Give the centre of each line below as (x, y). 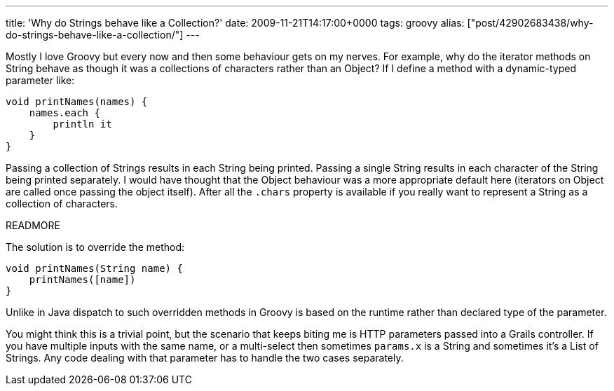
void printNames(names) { (77, 102)
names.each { (64, 113)
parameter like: (40, 80)
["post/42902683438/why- (530, 23)
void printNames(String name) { (94, 268)
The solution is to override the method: (95, 247)
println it (82, 124)
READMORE (33, 225)
